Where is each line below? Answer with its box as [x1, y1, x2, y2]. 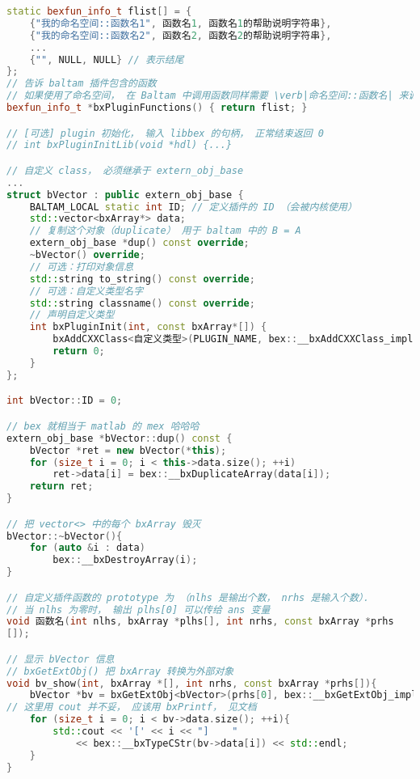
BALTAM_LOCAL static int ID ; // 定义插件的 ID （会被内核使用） [29, 201, 357, 213]
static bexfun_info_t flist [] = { [6, 6, 192, 17]
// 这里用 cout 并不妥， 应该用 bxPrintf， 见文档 [6, 701, 257, 713]
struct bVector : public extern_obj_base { [6, 188, 244, 201]
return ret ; [29, 481, 94, 493]
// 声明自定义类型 [29, 309, 115, 321]
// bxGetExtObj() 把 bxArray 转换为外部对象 [6, 665, 234, 677]
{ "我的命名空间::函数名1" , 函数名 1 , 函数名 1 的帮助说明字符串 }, [29, 17, 332, 29]
